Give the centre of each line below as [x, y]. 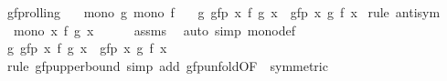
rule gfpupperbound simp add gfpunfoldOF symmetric [167, 65]
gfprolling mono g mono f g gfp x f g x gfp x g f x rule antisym [223, 12]
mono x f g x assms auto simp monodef [154, 30]
